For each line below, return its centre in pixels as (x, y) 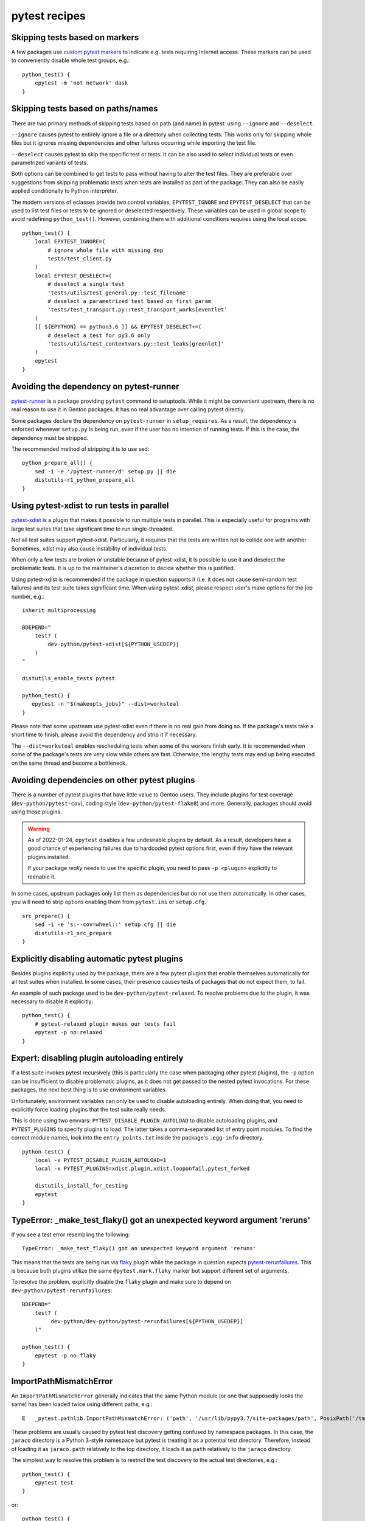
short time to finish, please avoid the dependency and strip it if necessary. (104, 735)
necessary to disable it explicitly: (52, 1001)
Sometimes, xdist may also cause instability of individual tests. (89, 548)
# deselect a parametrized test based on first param (130, 301)
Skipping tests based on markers (75, 37)
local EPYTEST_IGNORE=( (70, 242)
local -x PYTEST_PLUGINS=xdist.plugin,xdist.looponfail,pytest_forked (142, 1169)
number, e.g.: (28, 596)
